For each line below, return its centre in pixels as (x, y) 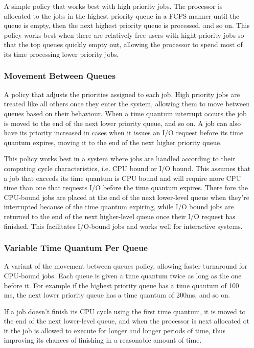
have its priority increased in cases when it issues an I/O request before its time (124, 133)
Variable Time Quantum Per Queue (76, 248)
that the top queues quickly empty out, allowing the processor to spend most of (123, 44)
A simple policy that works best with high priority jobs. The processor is (113, 6)
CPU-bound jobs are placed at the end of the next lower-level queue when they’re (127, 197)
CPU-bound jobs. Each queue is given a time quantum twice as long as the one (123, 275)
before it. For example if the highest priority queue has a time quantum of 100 (122, 285)
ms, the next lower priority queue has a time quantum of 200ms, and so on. (117, 295)
